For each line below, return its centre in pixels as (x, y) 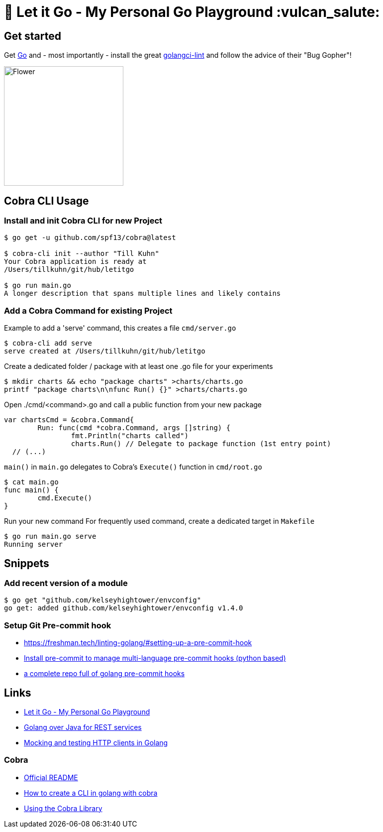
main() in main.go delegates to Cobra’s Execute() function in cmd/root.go (133, 467)
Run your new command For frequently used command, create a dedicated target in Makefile (159, 521)
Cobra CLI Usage (47, 201)
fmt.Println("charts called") (130, 436)
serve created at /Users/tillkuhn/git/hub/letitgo (105, 351)
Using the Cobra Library (63, 808)
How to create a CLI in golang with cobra (91, 793)
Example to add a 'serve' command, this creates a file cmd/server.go (120, 328)
